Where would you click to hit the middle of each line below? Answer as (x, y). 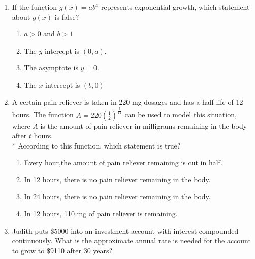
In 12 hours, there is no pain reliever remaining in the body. (117, 179)
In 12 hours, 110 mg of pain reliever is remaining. (101, 214)
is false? (67, 16)
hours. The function (43, 114)
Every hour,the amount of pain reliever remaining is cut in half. (123, 162)
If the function (35, 7)
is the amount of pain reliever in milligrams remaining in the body (144, 125)
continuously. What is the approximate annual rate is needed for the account (131, 240)
